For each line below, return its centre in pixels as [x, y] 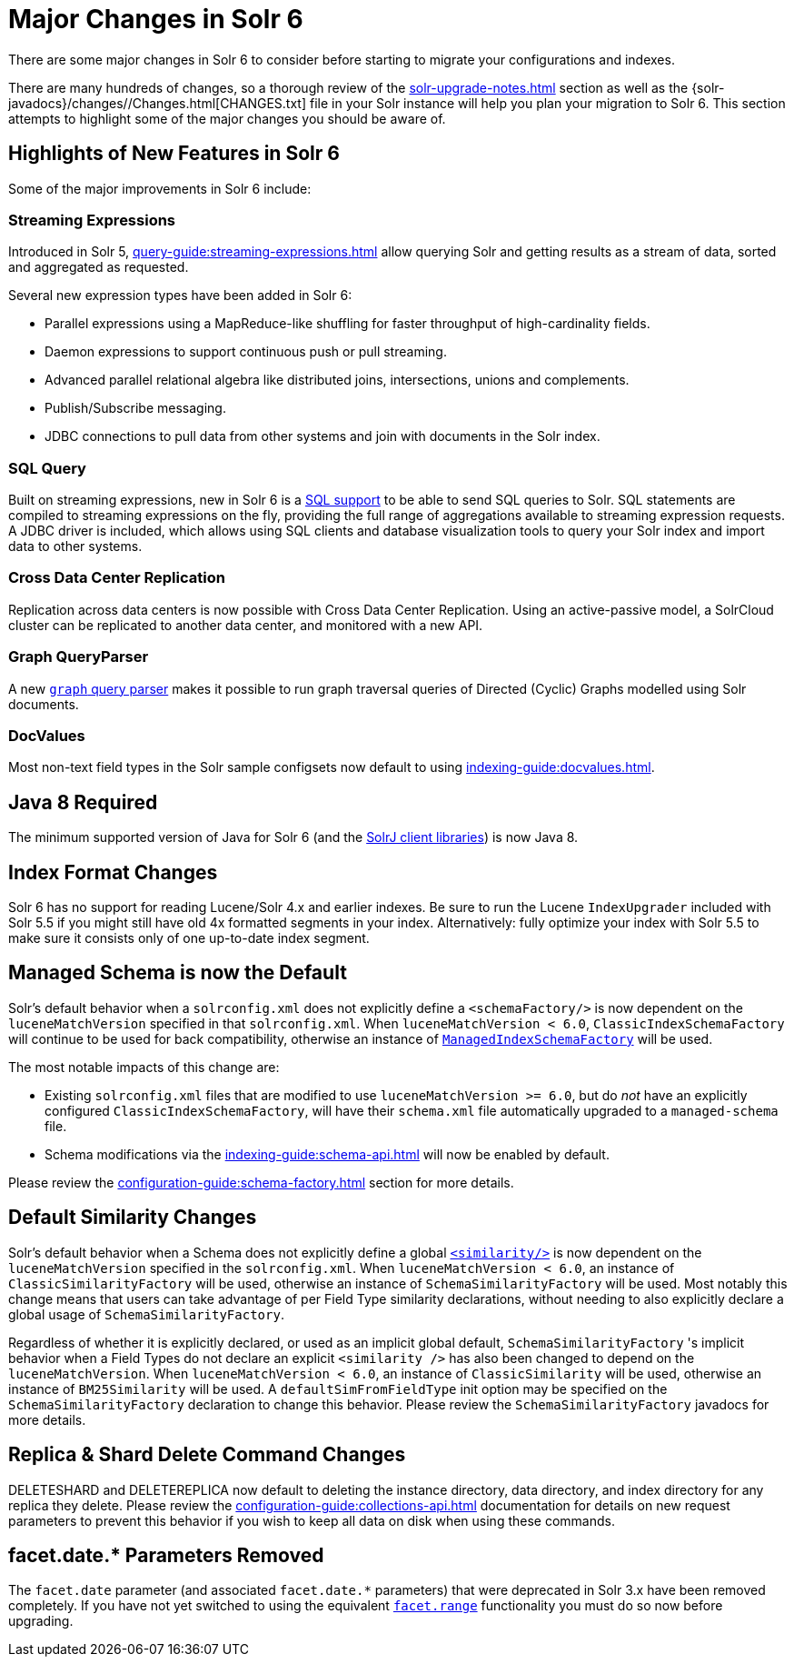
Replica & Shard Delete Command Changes [207, 1455]
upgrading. [41, 1621]
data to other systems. [75, 546]
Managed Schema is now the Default [178, 973]
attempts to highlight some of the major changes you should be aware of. [227, 118]
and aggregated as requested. [99, 267]
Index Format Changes [113, 872]
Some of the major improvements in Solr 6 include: [160, 188]
